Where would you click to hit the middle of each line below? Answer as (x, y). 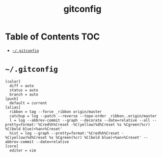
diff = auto (22, 86)
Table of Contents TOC (53, 37)
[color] (13, 81)
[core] (12, 146)
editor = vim (23, 150)
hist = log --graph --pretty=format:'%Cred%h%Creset (65, 133)
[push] (12, 99)
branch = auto (24, 94)
